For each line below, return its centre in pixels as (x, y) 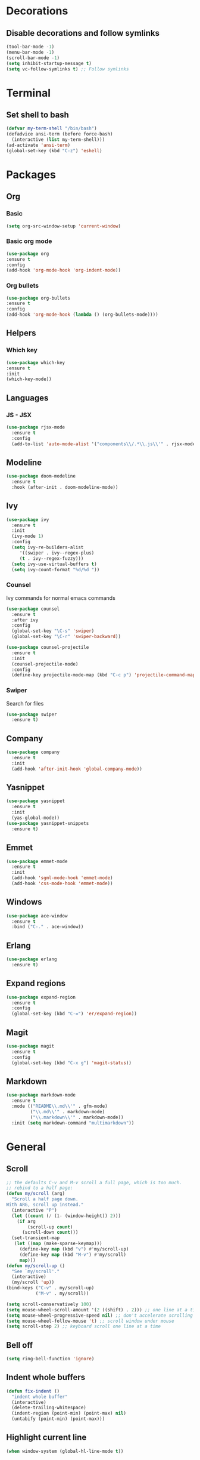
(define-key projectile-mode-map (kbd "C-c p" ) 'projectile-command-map (104, 675)
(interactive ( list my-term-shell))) (58, 140)
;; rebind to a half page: (40, 1188)
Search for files (25, 703)
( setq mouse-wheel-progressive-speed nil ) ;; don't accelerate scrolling (100, 1315)
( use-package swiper (32, 714)
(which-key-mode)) (29, 379)
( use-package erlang (32, 959)
